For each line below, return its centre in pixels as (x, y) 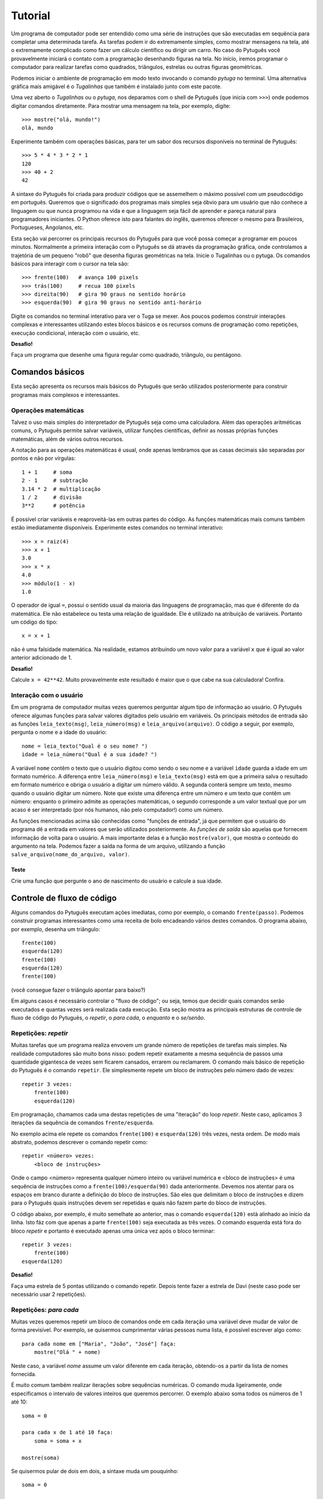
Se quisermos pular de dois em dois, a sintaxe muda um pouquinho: (95, 1471)
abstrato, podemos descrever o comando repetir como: (79, 1142)
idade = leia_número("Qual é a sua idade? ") (90, 755)
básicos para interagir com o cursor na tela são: (70, 263)
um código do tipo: (34, 622)
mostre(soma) (41, 1458)
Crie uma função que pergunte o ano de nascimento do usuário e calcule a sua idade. (117, 881)
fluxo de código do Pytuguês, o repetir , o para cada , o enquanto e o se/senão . (108, 1018)
